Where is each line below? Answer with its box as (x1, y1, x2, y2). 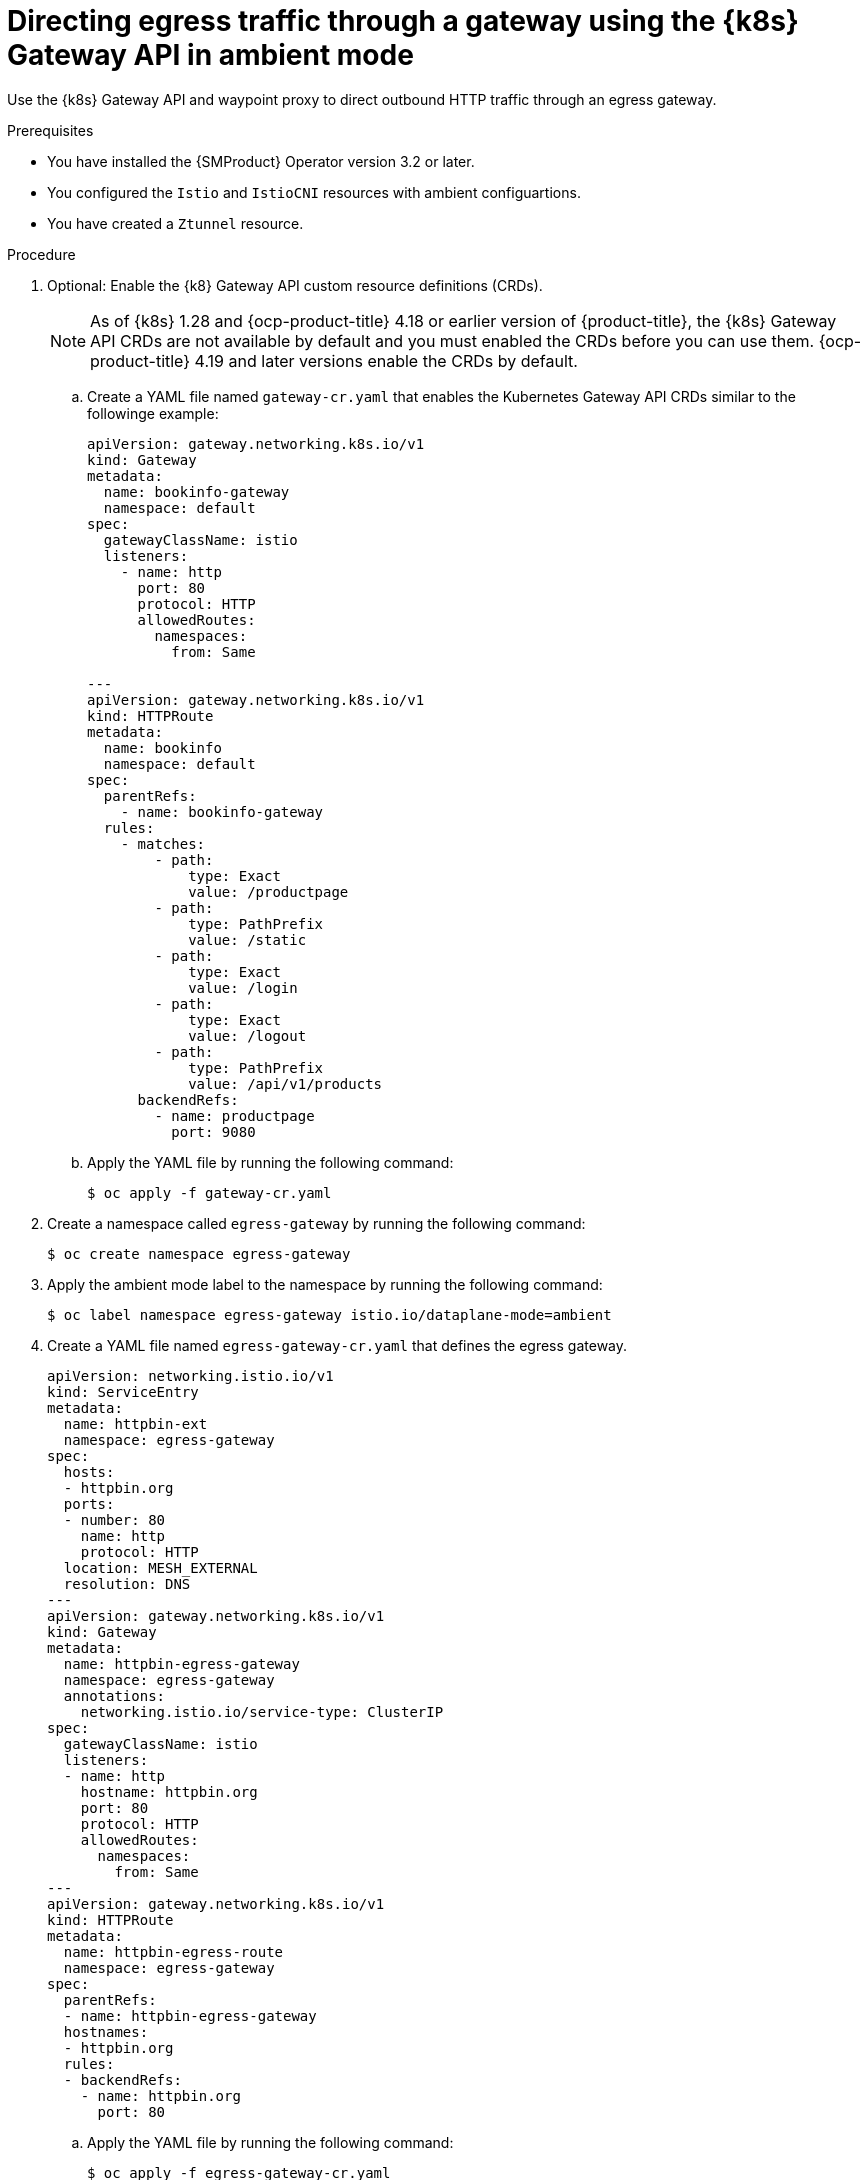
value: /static (188, 931, 307, 948)
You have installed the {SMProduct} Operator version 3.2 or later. (47, 152, 475, 170)
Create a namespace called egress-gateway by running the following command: (47, 1214, 586, 1232)
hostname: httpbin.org (80, 1783, 258, 1800)
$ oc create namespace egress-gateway (47, 1245, 351, 1262)
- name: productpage (154, 1107, 315, 1124)
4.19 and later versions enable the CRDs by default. (194, 350, 578, 371)
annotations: (63, 1687, 166, 1704)
